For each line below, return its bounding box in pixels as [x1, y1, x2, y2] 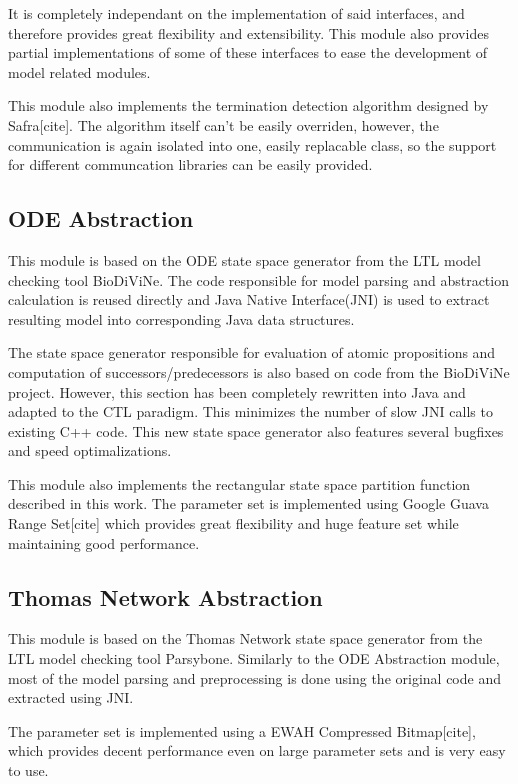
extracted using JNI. [8, 687, 134, 708]
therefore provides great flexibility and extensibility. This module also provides [8, 22, 489, 43]
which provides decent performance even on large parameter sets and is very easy [8, 740, 506, 761]
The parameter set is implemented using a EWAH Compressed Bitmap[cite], [8, 720, 476, 741]
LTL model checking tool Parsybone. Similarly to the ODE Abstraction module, [8, 648, 500, 669]
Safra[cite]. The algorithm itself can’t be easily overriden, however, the [8, 114, 439, 135]
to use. [8, 760, 49, 781]
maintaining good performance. [8, 532, 200, 553]
